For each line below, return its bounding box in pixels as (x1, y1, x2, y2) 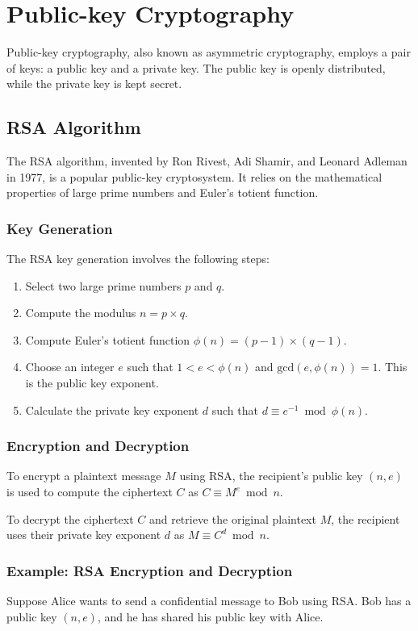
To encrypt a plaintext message (6, 467, 161, 484)
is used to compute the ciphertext (6, 483, 173, 500)
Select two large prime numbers (25, 277, 182, 294)
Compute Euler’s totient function (25, 331, 190, 348)
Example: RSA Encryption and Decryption (6, 560, 293, 580)
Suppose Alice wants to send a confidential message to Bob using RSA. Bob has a (6, 592, 412, 609)
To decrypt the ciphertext (6, 510, 134, 527)
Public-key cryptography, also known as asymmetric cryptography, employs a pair (6, 44, 411, 61)
